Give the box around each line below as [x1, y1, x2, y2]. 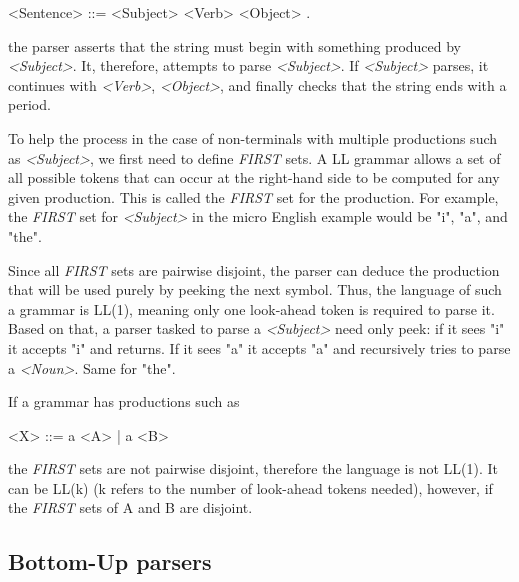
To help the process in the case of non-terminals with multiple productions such [8, 127, 498, 148]
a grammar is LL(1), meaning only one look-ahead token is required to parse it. [8, 298, 495, 319]
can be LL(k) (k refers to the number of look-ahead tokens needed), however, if [8, 477, 493, 498]
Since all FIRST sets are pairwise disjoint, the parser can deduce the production [8, 259, 500, 280]
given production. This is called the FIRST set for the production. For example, [8, 186, 499, 207]
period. [8, 94, 51, 115]
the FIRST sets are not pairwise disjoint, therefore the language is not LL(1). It [8, 458, 499, 479]
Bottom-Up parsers [8, 546, 212, 577]
